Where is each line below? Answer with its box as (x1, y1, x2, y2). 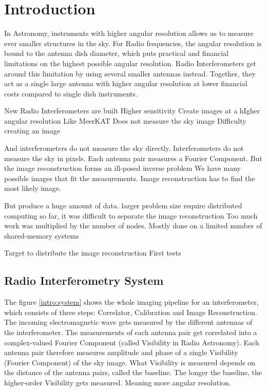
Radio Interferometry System (4, 272, 164, 288)
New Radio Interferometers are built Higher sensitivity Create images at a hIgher (4, 105, 260, 116)
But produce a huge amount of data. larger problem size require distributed (4, 200, 242, 211)
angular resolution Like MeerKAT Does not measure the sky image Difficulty (4, 115, 246, 126)
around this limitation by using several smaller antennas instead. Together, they (4, 68, 256, 79)
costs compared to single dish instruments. (4, 88, 138, 99)
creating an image (4, 125, 60, 136)
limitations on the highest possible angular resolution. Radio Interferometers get (4, 57, 256, 68)
